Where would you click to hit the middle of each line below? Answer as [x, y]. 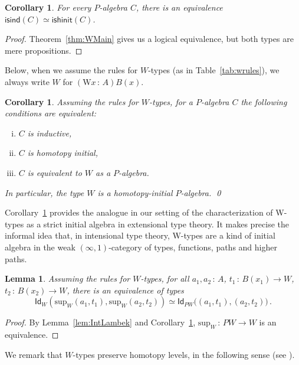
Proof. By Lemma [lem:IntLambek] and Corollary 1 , [100, 322]
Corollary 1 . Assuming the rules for [72, 101]
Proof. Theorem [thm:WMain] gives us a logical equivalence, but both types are [149, 39]
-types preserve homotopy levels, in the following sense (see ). [184, 354]
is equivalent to [55, 172]
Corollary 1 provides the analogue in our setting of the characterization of [139, 212]
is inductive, [50, 133]
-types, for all [165, 278]
